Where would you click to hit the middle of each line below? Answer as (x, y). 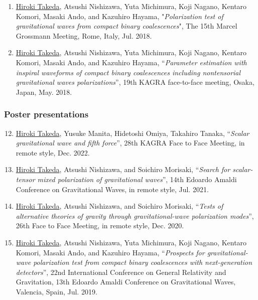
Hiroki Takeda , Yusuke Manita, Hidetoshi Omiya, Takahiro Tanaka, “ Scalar (133, 133)
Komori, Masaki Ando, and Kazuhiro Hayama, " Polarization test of (119, 16)
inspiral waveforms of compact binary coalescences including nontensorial (128, 72)
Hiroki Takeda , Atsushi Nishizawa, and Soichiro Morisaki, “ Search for (123, 169)
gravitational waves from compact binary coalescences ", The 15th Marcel (126, 26)
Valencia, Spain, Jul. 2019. (56, 291)
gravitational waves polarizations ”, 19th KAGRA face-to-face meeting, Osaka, (135, 82)
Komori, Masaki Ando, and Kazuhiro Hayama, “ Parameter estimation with (131, 62)
